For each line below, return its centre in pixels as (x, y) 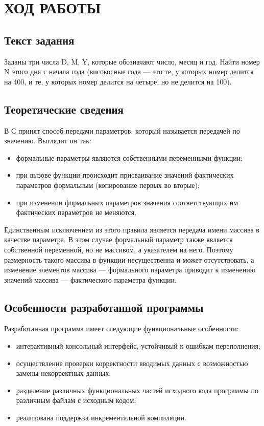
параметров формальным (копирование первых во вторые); (108, 185)
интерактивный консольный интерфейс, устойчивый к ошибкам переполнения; (138, 346)
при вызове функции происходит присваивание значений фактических (125, 175)
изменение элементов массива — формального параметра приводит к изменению (130, 270)
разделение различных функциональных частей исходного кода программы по (137, 390)
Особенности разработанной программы (104, 307)
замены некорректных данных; (64, 373)
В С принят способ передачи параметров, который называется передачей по (122, 130)
